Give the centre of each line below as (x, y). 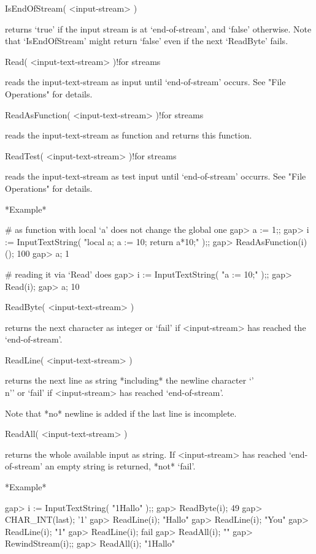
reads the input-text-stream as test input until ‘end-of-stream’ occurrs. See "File (156, 176)
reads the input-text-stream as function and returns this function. (129, 135)
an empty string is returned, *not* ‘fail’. (120, 466)
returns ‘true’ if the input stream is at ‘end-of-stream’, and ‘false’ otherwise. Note (158, 28)
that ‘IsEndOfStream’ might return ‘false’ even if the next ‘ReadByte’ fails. (147, 41)
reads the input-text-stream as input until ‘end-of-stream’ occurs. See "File (145, 82)
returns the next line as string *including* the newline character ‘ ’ (129, 380)
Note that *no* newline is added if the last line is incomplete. (121, 413)
